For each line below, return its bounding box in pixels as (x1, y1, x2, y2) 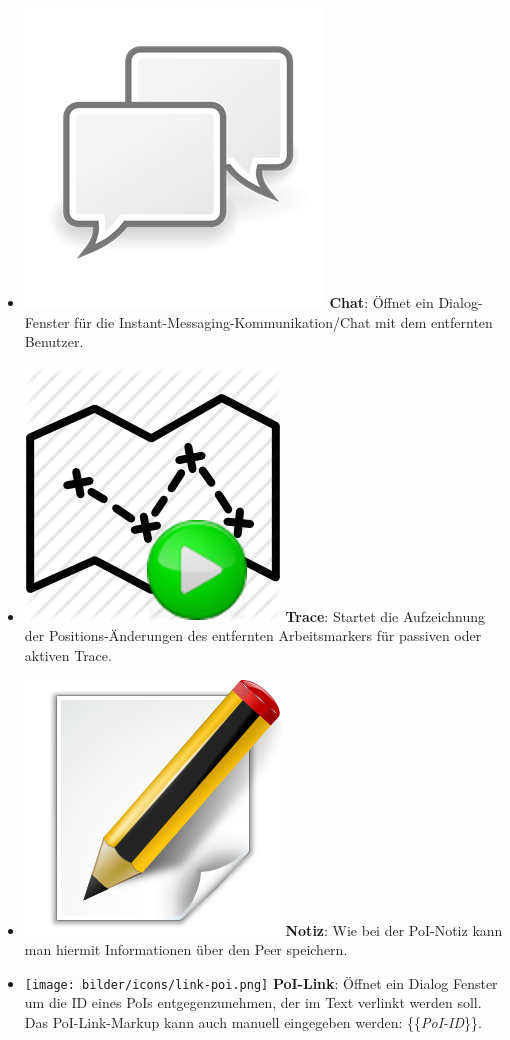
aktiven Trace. (24, 644, 112, 665)
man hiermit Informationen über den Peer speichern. (24, 939, 348, 960)
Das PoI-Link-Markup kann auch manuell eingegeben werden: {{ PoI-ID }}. (24, 1012, 483, 1032)
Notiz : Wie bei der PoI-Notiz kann (285, 919, 503, 940)
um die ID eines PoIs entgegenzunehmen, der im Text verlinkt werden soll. (24, 992, 482, 1013)
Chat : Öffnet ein (329, 292, 434, 312)
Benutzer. (24, 331, 84, 352)
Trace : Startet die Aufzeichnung (285, 605, 485, 626)
